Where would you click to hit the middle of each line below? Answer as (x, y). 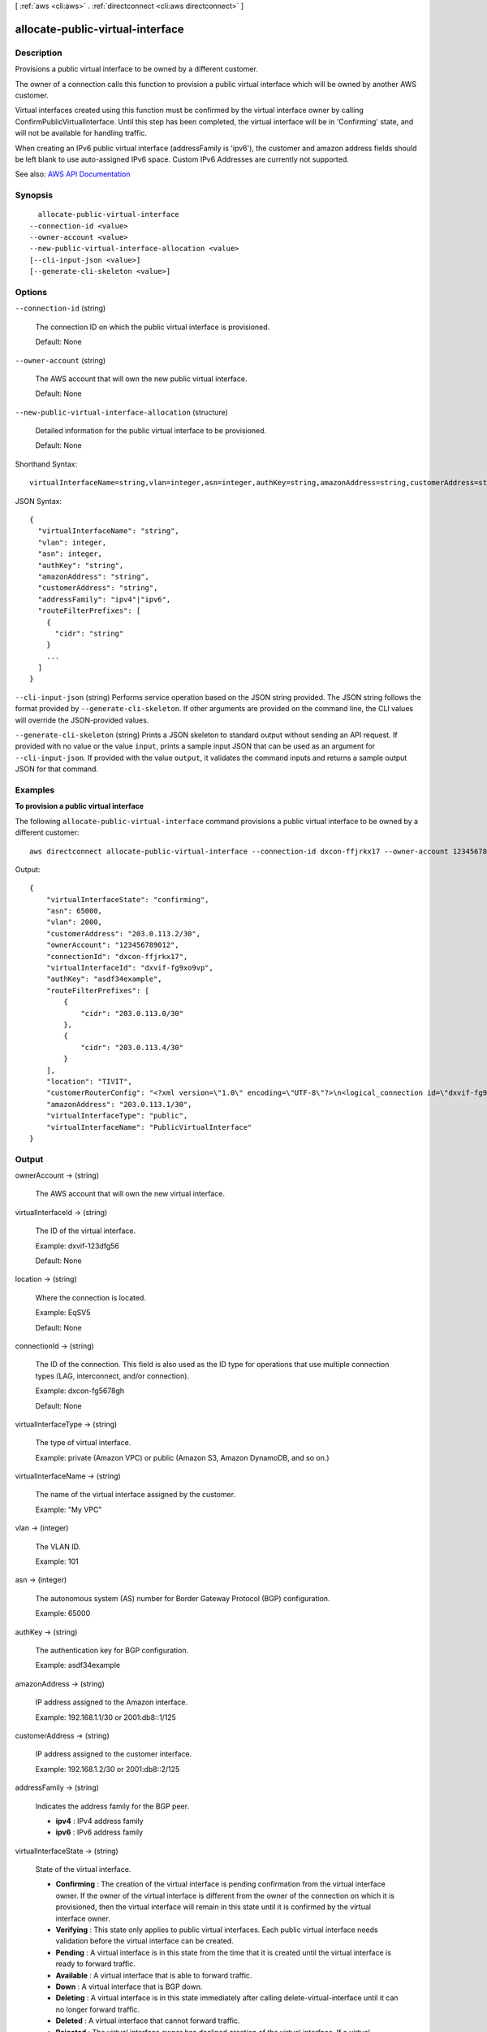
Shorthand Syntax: (46, 464)
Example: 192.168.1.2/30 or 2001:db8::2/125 (108, 1769)
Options (31, 292)
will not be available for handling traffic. (81, 133)
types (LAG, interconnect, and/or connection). (112, 1376)
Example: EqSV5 (63, 1313)
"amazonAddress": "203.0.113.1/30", (119, 1104)
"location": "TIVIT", (89, 1081)
